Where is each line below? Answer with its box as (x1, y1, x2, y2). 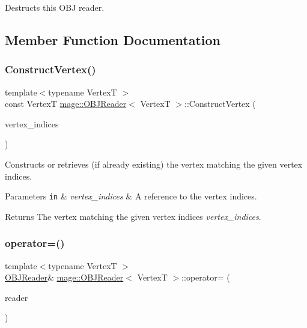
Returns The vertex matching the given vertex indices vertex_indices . (5, 210, 261, 222)
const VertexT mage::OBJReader (5, 97, 127, 110)
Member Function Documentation (5, 30, 221, 49)
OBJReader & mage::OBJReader (5, 271, 124, 284)
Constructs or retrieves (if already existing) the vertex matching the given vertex (5, 157, 303, 170)
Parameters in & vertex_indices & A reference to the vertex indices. (5, 190, 257, 202)
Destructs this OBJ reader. (5, 1, 105, 13)
